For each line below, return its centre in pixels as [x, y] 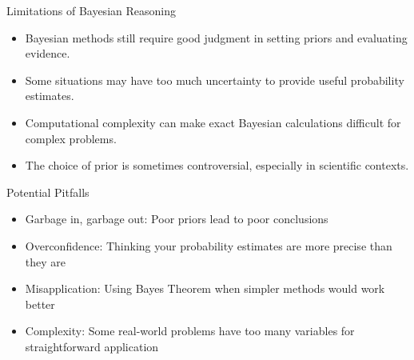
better [40, 304]
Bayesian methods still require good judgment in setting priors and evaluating [216, 37]
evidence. [48, 53]
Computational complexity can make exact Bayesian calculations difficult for [213, 122]
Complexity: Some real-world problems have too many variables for [190, 331]
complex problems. [71, 138]
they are [46, 261]
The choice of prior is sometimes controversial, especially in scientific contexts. [217, 165]
